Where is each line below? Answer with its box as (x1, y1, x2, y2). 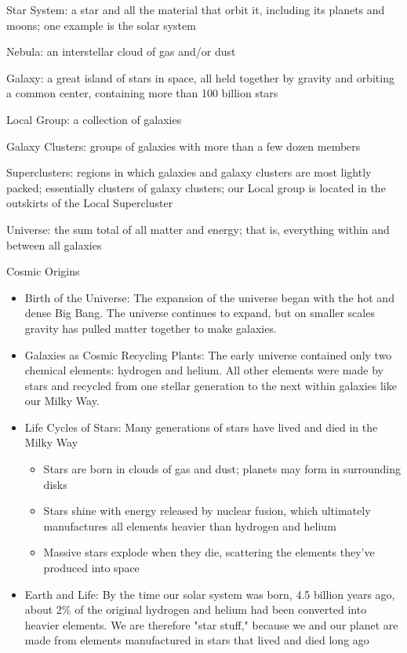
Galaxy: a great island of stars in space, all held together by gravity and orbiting (6, 69, 394, 86)
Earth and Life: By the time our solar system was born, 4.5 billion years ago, (24, 586, 395, 602)
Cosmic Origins (6, 263, 80, 279)
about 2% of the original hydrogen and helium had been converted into (24, 601, 367, 618)
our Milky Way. (24, 392, 100, 409)
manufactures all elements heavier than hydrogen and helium (43, 517, 336, 534)
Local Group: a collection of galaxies (6, 111, 182, 127)
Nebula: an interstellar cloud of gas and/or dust (6, 43, 236, 60)
